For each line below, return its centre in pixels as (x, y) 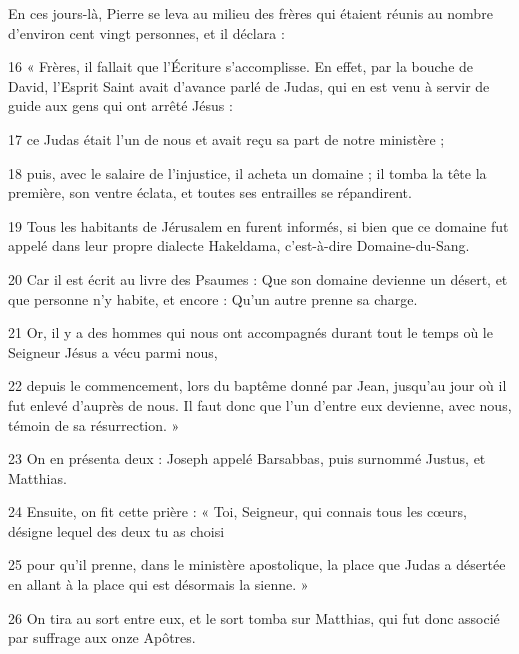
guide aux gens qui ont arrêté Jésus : (120, 105)
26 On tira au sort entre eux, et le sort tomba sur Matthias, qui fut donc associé (254, 617)
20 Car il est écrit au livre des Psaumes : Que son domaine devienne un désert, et (258, 278)
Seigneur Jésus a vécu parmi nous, (113, 351)
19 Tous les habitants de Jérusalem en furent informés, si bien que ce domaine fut (258, 225)
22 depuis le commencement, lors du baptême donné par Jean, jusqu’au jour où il (257, 385)
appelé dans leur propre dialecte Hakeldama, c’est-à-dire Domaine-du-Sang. (239, 245)
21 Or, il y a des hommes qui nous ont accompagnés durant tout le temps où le (250, 332)
